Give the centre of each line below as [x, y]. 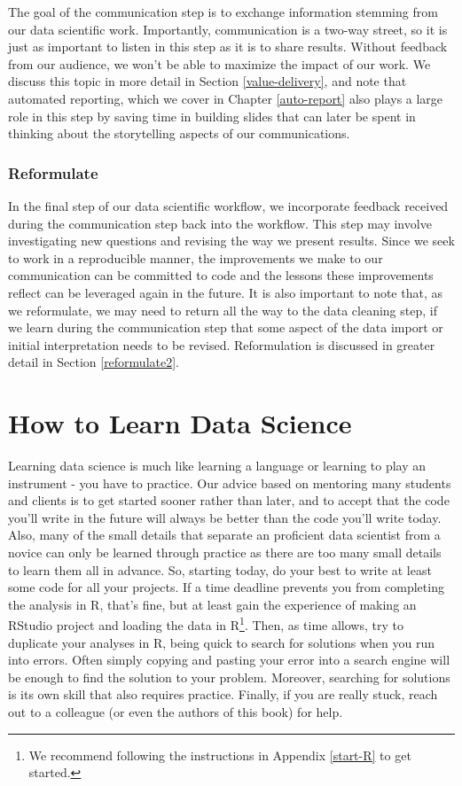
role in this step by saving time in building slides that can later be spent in [212, 116]
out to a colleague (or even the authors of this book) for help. [176, 712]
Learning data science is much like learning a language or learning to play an [217, 466]
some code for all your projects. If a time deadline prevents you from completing [226, 587]
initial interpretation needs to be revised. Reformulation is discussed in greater [222, 344]
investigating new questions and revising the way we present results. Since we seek [231, 241]
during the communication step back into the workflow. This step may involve [220, 223]
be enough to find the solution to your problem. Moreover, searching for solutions [229, 677]
